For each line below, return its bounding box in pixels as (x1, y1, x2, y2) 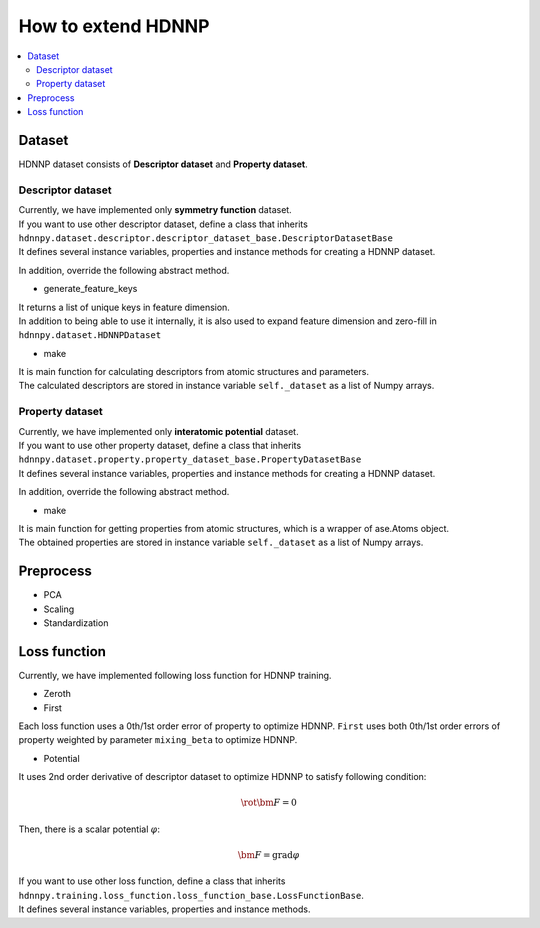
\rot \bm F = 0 (240, 797, 297, 809)
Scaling (43, 603, 75, 615)
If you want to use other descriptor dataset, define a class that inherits (18, 218, 309, 230)
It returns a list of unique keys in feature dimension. (18, 301, 230, 313)
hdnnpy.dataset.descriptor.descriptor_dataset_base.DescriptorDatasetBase (18, 232, 394, 244)
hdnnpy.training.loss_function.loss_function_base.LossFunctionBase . (18, 889, 364, 901)
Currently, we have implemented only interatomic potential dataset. (18, 425, 299, 437)
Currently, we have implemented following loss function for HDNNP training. (18, 669, 332, 681)
